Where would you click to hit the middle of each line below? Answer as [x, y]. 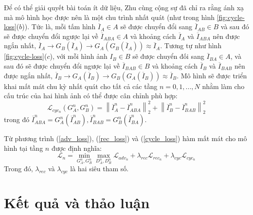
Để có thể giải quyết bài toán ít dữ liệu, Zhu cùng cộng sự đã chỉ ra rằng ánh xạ [124, 7]
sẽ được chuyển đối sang [168, 56]
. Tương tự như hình [191, 45]
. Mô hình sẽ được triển [212, 75]
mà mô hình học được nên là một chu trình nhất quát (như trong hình [109, 17]
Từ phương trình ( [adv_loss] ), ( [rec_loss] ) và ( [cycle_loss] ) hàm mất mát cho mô [126, 138]
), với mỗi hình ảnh [79, 56]
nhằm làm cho [223, 86]
